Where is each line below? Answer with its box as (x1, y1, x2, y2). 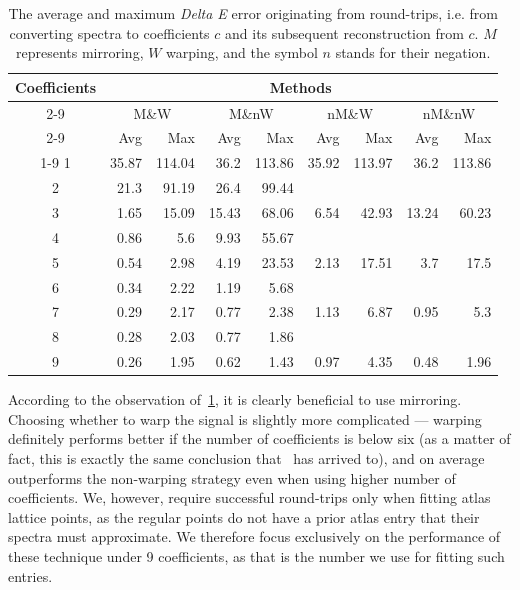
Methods (269, 76, 332, 97)
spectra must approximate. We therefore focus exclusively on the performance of (8, 526, 501, 547)
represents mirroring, (16, 42, 144, 63)
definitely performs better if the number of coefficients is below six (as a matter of (8, 428, 511, 449)
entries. (8, 565, 53, 586)
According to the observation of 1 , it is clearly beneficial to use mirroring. (8, 389, 462, 410)
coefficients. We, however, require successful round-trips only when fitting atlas (8, 487, 491, 508)
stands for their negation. (335, 42, 491, 63)
